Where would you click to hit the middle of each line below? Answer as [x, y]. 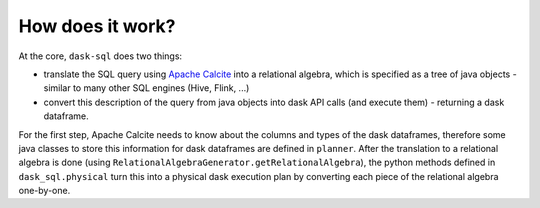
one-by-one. [44, 191]
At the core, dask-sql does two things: [100, 56]
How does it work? [97, 26]
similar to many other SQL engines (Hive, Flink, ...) [146, 88]
